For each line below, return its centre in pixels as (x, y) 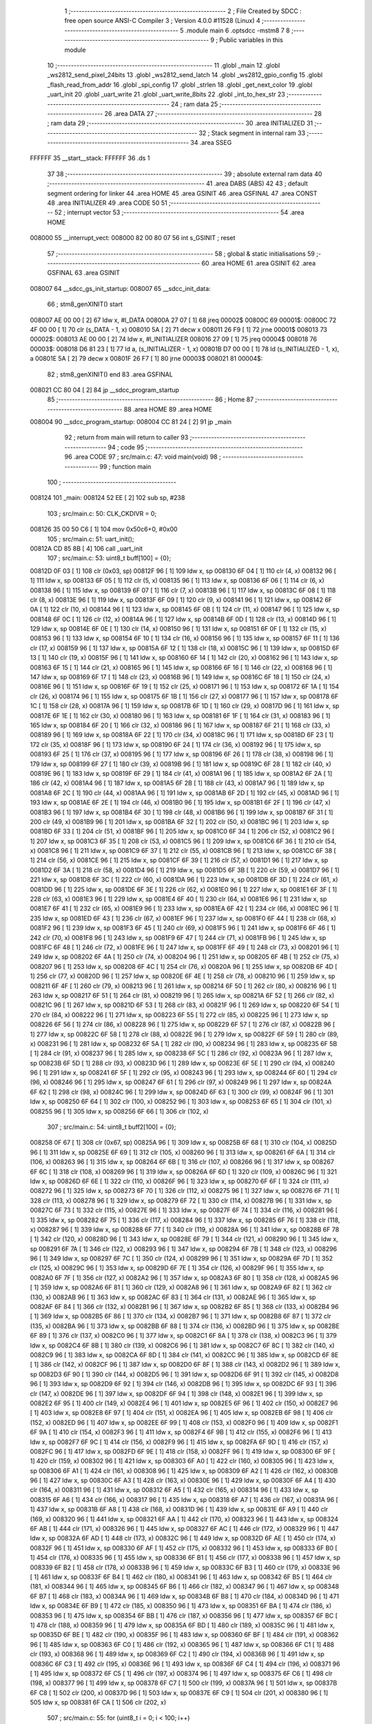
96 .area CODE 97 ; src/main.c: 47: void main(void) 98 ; (143, 457)
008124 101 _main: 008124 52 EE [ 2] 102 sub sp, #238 (107, 498)
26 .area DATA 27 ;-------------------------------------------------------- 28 (213, 113)
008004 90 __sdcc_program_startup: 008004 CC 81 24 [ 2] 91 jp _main (131, 422)
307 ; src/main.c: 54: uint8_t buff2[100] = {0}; (112, 1127)
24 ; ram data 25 (195, 104)
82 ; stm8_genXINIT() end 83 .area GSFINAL (110, 374)
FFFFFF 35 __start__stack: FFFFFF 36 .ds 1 (90, 158)
